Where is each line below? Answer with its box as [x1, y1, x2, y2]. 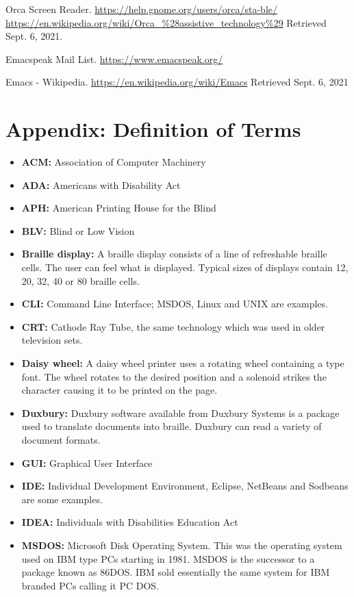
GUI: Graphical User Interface [21, 455, 153, 470]
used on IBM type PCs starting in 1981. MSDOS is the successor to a [21, 551, 315, 566]
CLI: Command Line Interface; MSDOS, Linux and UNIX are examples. [21, 296, 328, 311]
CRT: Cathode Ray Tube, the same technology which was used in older [21, 319, 325, 333]
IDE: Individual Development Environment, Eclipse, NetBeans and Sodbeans [21, 479, 349, 493]
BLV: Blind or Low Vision [21, 223, 135, 238]
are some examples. [21, 492, 103, 506]
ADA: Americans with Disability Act [21, 177, 181, 192]
